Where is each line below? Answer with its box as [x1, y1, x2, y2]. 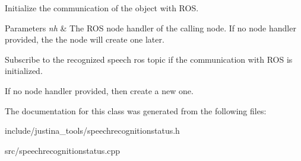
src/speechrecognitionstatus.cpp [5, 144, 121, 156]
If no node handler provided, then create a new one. [5, 84, 194, 96]
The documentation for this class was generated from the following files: [5, 104, 267, 117]
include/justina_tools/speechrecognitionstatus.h [5, 124, 180, 137]
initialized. [5, 65, 43, 77]
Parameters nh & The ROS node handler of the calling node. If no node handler [5, 21, 296, 34]
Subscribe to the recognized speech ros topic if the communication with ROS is [5, 53, 293, 65]
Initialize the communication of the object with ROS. [5, 2, 199, 14]
